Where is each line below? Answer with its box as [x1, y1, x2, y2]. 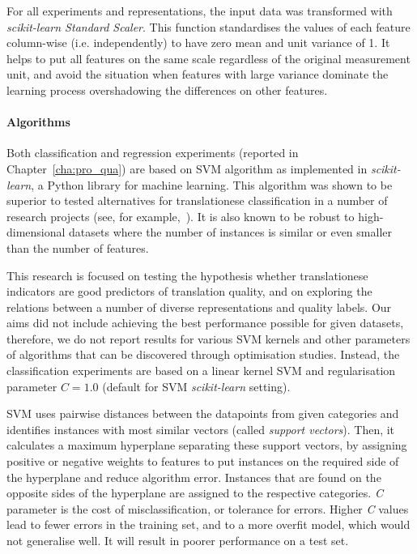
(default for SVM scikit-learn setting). [102, 377, 291, 394]
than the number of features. [6, 239, 149, 256]
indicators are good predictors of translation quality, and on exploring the [6, 283, 372, 300]
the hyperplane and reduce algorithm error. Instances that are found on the [6, 468, 381, 485]
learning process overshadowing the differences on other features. [6, 81, 328, 98]
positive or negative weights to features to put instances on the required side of [6, 453, 399, 470]
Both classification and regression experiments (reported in [6, 144, 299, 161]
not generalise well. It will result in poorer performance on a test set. [6, 532, 349, 549]
